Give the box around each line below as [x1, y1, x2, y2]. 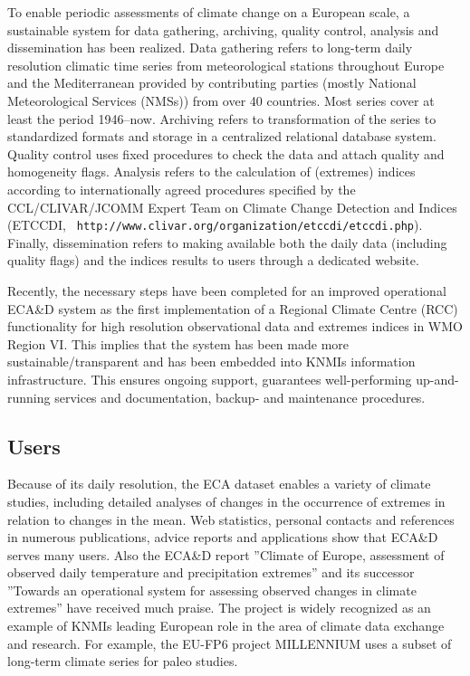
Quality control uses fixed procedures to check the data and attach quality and [7, 144, 445, 163]
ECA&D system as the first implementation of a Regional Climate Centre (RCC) [7, 299, 458, 318]
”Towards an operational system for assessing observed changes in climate [7, 580, 417, 599]
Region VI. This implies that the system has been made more [7, 334, 350, 353]
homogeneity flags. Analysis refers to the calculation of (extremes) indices [7, 162, 416, 181]
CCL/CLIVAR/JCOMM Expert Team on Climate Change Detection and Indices [7, 197, 457, 216]
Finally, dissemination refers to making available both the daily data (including [7, 233, 447, 252]
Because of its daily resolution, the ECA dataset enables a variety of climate [7, 474, 431, 493]
